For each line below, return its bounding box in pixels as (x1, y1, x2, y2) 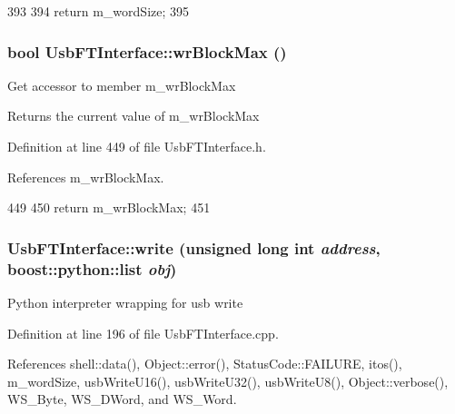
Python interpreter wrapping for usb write (7, 292, 243, 311)
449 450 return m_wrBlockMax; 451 (7, 198, 211, 217)
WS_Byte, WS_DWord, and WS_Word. (7, 389, 237, 409)
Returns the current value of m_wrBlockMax (7, 106, 260, 125)
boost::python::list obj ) (7, 257, 177, 280)
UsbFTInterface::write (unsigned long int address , (7, 236, 381, 259)
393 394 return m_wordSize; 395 (7, 2, 190, 20)
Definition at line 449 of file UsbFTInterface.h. (7, 137, 266, 155)
